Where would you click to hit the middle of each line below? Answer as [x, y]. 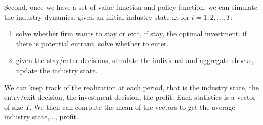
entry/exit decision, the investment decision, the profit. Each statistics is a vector [130, 97]
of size [14, 107]
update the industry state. [57, 70]
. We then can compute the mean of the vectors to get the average [132, 107]
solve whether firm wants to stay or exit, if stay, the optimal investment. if [131, 34]
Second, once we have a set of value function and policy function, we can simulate [131, 7]
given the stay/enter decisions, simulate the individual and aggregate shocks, [135, 60]
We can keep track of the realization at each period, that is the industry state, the [131, 87]
